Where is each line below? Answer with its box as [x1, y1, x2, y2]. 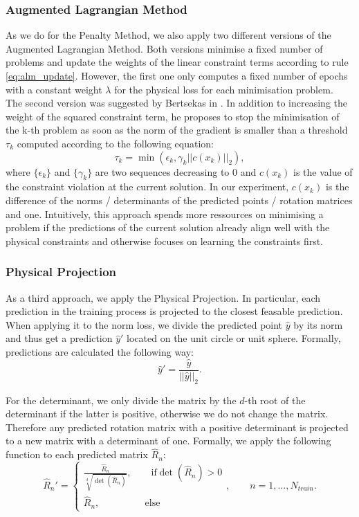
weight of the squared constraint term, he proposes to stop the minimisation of [6, 109, 340, 123]
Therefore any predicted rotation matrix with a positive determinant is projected [6, 419, 349, 434]
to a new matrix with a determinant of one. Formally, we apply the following [6, 433, 331, 448]
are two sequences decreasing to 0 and [95, 164, 257, 179]
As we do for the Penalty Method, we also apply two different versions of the [6, 28, 331, 42]
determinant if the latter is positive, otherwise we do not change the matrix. [6, 406, 329, 421]
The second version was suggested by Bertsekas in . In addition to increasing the [6, 96, 347, 110]
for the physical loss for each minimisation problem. [114, 82, 333, 96]
